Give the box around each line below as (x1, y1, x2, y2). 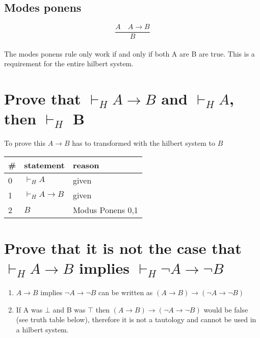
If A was (16, 304, 43, 315)
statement (24, 159, 65, 171)
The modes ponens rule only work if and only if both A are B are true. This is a (4, 48, 255, 59)
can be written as (98, 287, 153, 298)
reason (72, 159, 99, 171)
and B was (53, 304, 86, 315)
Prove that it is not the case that (4, 238, 242, 258)
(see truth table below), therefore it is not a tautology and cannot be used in (16, 314, 256, 325)
